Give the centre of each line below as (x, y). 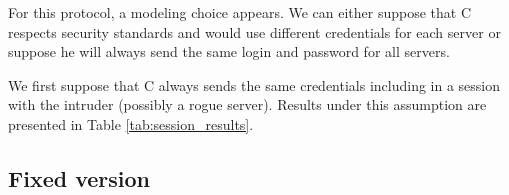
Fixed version (79, 177)
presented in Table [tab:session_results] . (131, 123)
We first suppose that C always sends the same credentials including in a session (254, 84)
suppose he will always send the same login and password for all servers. (229, 51)
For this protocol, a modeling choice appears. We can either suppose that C (240, 12)
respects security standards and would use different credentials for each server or (254, 31)
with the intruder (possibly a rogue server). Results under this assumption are (247, 104)
